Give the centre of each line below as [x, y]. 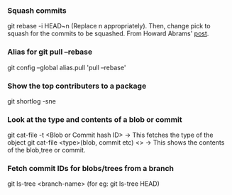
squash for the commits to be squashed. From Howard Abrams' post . [108, 33]
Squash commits [37, 11]
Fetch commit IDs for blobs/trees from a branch [90, 169]
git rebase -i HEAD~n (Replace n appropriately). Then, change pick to [109, 26]
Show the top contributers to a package [77, 86]
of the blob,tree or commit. [46, 150]
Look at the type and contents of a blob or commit [95, 119]
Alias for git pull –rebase [50, 52]
